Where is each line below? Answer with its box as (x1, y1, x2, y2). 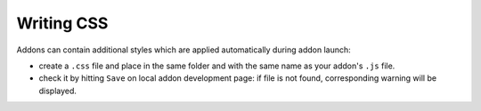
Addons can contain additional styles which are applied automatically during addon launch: (16, 44, 351, 55)
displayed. (38, 85, 77, 96)
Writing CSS (16, 13, 109, 33)
